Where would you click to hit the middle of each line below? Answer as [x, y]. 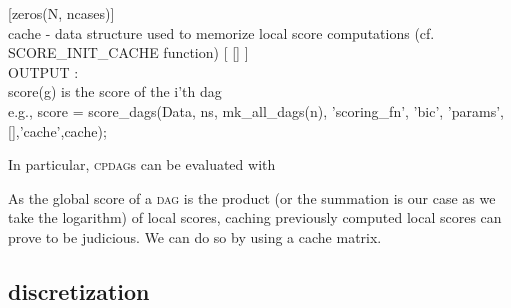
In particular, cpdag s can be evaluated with [142, 164]
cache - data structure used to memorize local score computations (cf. [221, 32]
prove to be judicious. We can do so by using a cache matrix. [195, 236]
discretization [79, 290]
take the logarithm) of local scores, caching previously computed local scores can [255, 217]
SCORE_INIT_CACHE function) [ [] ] [128, 52]
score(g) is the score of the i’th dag [115, 91]
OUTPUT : [43, 71]
